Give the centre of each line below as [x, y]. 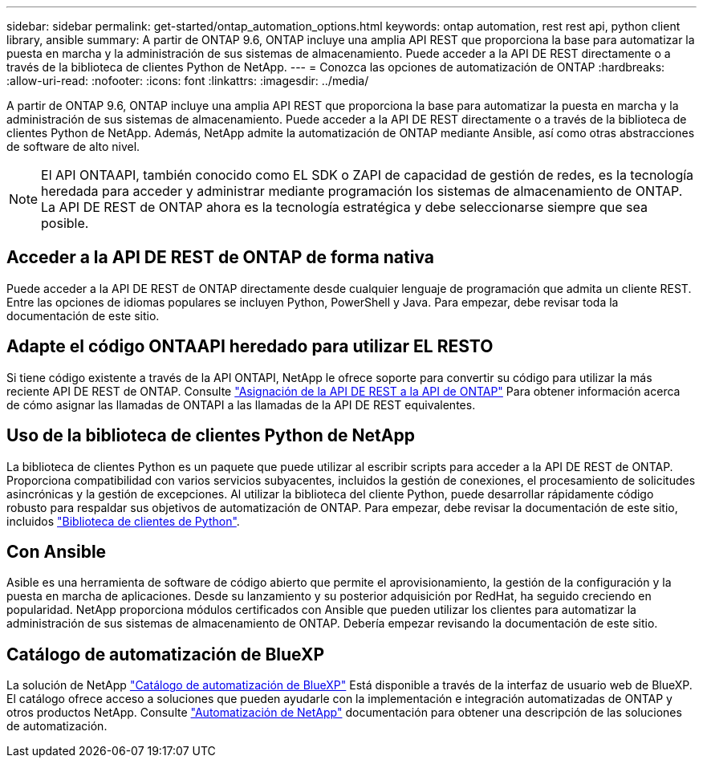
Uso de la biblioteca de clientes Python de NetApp [211, 436]
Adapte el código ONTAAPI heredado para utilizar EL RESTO [250, 347]
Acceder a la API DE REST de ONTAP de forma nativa [220, 258]
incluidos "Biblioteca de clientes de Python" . [123, 521]
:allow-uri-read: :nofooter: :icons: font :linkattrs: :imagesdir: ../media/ [188, 81]
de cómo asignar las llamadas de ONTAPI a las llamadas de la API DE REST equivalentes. [241, 404]
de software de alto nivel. [73, 146]
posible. [65, 223]
